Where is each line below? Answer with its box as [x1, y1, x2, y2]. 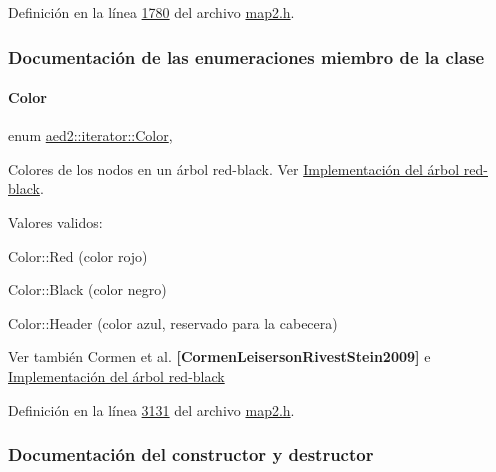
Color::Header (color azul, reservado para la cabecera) [8, 312, 338, 333]
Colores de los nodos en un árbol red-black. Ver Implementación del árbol [8, 158, 460, 179]
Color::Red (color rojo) [8, 245, 148, 266]
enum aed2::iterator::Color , [8, 125, 173, 146]
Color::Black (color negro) [8, 279, 167, 300]
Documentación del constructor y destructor [8, 442, 374, 467]
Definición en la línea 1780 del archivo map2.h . [8, 2, 295, 22]
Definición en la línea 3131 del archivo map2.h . [8, 399, 295, 420]
